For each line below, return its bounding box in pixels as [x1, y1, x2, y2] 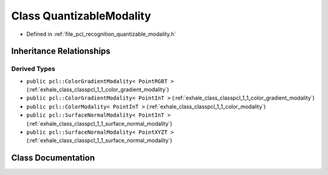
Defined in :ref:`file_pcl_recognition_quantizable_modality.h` [26, 30, 176, 38]
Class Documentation [11, 153, 95, 163]
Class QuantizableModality [11, 9, 151, 22]
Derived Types [11, 64, 56, 73]
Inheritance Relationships [11, 46, 111, 57]
